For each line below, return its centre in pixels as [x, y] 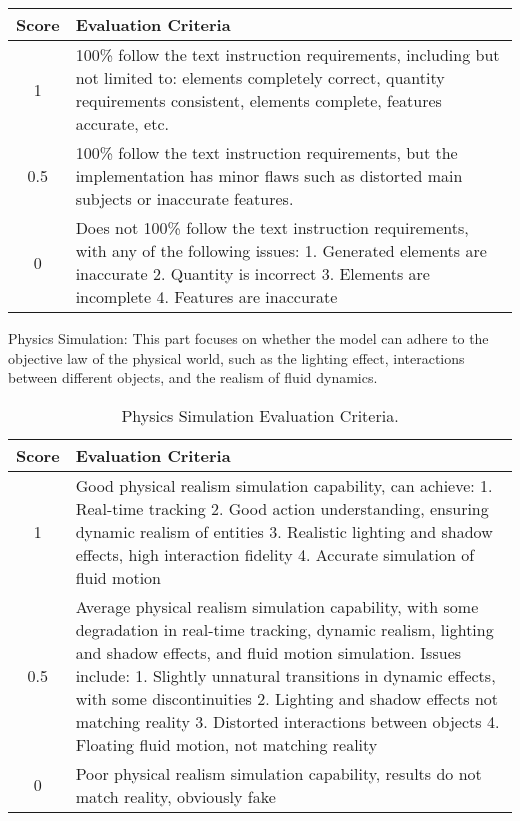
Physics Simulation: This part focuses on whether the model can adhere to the [248, 338]
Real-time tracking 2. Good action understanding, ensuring [282, 508]
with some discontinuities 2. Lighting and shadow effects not [287, 698]
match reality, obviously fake [175, 796]
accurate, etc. [122, 123]
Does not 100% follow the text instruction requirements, [272, 227]
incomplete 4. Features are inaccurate [206, 296]
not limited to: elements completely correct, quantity [260, 77]
